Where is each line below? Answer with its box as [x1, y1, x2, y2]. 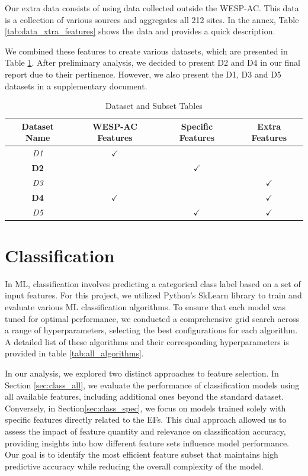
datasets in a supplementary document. [5, 79, 147, 92]
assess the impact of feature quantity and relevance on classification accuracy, [5, 424, 286, 437]
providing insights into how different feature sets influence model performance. [5, 436, 290, 449]
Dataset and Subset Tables [105, 99, 203, 112]
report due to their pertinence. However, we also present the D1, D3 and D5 [5, 67, 281, 80]
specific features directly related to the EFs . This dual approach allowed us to [5, 413, 287, 426]
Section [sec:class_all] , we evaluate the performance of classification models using [5, 378, 300, 391]
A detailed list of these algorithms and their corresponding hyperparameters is [5, 335, 289, 348]
